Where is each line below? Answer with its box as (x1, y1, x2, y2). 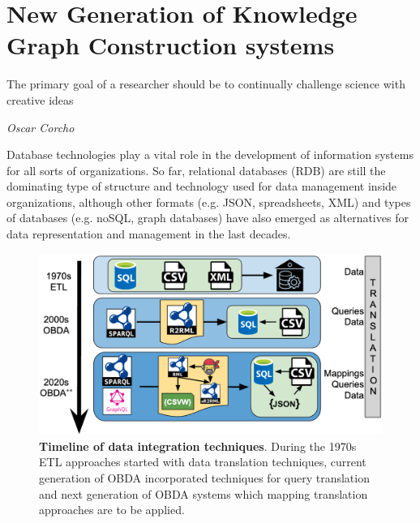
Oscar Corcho (6, 118, 75, 135)
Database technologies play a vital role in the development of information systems (6, 146, 414, 163)
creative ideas (6, 91, 74, 108)
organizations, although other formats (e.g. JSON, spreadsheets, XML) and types (6, 193, 411, 210)
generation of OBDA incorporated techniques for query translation (39, 469, 370, 487)
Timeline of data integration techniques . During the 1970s (39, 437, 357, 454)
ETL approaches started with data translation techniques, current (39, 453, 366, 470)
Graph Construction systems (6, 28, 335, 62)
